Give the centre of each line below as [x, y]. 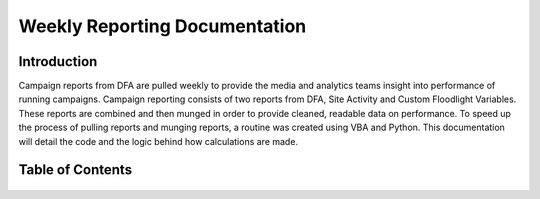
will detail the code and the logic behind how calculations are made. [158, 141]
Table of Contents [75, 170]
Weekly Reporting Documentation [162, 26]
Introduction [58, 61]
